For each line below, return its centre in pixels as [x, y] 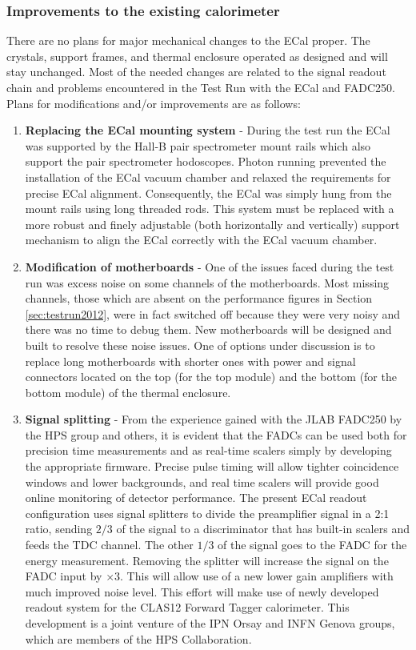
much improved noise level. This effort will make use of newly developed [202, 591]
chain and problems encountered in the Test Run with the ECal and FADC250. [201, 87]
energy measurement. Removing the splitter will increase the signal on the [207, 560]
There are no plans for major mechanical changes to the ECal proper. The [188, 40]
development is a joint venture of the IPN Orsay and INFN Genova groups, [210, 623]
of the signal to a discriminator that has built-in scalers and [263, 529]
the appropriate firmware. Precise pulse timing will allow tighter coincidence [212, 466]
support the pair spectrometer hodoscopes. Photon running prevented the [206, 161]
